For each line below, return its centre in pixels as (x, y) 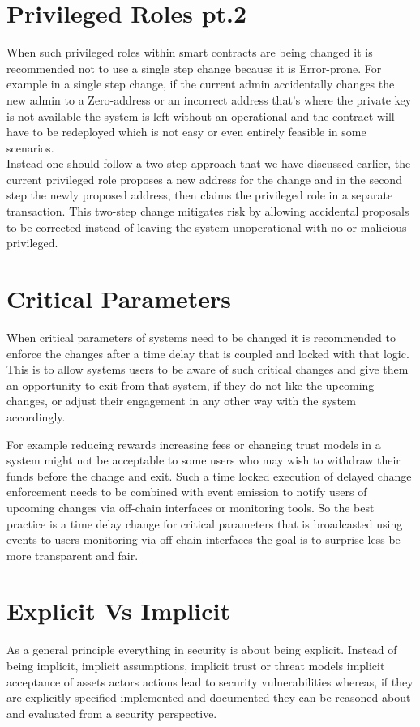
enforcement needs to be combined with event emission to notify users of (187, 492)
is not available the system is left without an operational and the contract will (201, 115)
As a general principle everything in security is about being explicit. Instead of (202, 650)
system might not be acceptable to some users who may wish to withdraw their (204, 460)
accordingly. (36, 416)
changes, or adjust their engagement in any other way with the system (181, 401)
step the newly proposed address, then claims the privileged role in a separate (200, 195)
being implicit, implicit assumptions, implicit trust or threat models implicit (196, 665)
